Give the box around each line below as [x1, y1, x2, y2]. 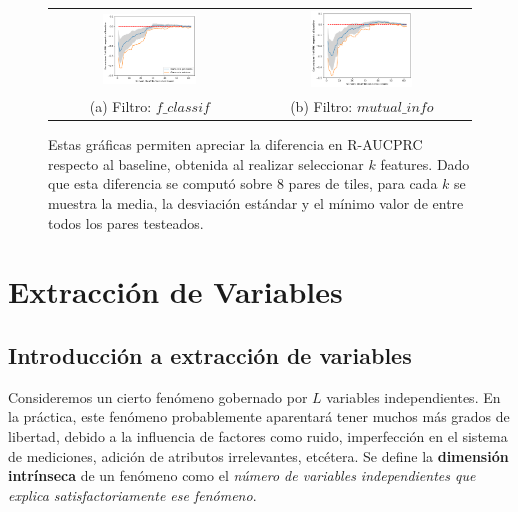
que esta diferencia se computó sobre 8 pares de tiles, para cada [48, 173, 438, 194]
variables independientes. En [326, 386, 501, 407]
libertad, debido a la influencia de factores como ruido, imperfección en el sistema [8, 426, 508, 447]
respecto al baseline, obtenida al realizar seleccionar [48, 153, 364, 174]
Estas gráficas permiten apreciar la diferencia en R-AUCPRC [48, 134, 423, 155]
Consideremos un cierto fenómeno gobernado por [8, 386, 308, 407]
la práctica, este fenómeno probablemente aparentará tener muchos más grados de [8, 406, 510, 427]
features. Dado [380, 153, 470, 174]
